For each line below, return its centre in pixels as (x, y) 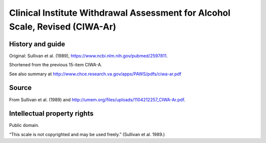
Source (20, 88)
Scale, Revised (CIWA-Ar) (63, 27)
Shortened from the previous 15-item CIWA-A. (56, 65)
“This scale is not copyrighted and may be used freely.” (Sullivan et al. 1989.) (87, 134)
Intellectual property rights (51, 114)
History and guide (37, 44)
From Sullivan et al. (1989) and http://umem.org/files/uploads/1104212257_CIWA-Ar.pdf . (97, 100)
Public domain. (24, 125)
